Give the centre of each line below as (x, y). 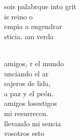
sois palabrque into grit (40, 6)
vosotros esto (24, 133)
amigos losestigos (31, 103)
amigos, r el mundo (34, 63)
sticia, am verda (29, 36)
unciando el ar (26, 73)
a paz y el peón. (29, 93)
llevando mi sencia (33, 123)
